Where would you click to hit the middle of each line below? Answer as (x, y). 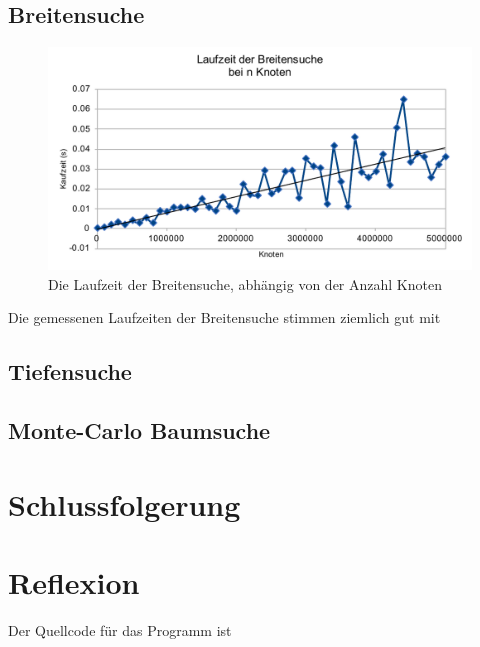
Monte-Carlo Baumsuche (139, 429)
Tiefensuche (70, 371)
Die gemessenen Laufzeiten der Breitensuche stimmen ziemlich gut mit (224, 317)
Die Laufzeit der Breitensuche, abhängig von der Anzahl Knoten (245, 283)
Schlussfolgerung (124, 503)
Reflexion (74, 581)
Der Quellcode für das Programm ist (120, 629)
